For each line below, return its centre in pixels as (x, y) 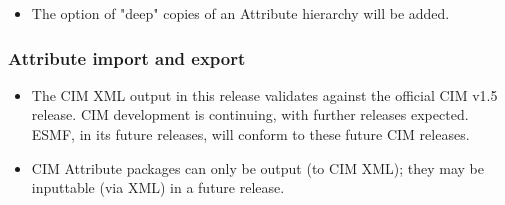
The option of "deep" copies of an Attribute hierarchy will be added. (240, 13)
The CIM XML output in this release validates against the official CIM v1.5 (264, 94)
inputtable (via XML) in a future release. (158, 187)
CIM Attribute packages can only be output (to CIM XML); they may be (257, 167)
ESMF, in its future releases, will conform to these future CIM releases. (250, 134)
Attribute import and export (127, 57)
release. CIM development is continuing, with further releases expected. (250, 114)
